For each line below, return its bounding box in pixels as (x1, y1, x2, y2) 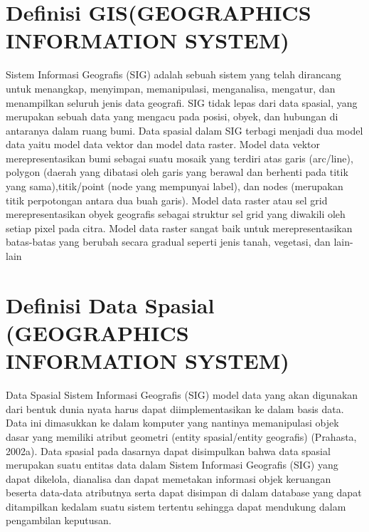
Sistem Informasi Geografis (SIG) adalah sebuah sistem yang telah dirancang (6, 67, 341, 82)
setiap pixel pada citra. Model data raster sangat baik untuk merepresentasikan (6, 220, 353, 235)
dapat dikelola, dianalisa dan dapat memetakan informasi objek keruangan (6, 471, 331, 486)
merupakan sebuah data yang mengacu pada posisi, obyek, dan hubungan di (6, 109, 338, 124)
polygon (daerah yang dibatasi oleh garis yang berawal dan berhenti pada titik (6, 165, 348, 179)
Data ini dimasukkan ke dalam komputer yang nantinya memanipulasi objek (6, 415, 339, 430)
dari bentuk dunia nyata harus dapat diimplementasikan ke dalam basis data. (6, 401, 344, 416)
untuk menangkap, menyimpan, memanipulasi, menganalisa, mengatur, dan (6, 80, 336, 95)
